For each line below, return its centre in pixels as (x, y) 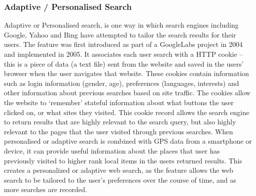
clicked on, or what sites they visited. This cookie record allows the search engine (127, 112)
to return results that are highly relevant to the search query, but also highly (120, 122)
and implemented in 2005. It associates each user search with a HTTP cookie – (124, 54)
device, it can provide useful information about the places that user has (112, 150)
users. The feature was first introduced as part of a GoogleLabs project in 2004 (123, 44)
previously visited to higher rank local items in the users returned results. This (123, 160)
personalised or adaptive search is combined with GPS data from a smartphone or (128, 141)
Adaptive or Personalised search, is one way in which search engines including (121, 25)
